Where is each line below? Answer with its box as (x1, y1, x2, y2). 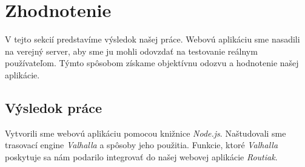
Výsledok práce (5, 98, 102, 117)
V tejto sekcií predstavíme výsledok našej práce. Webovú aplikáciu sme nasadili (5, 33, 300, 46)
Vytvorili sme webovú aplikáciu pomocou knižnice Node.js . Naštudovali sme (5, 126, 286, 139)
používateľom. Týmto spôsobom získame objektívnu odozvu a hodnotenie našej (5, 56, 299, 69)
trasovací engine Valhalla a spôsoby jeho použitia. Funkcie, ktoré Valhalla (5, 138, 278, 151)
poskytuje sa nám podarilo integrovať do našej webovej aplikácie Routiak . (5, 150, 278, 163)
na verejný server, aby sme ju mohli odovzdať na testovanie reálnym (5, 44, 258, 57)
